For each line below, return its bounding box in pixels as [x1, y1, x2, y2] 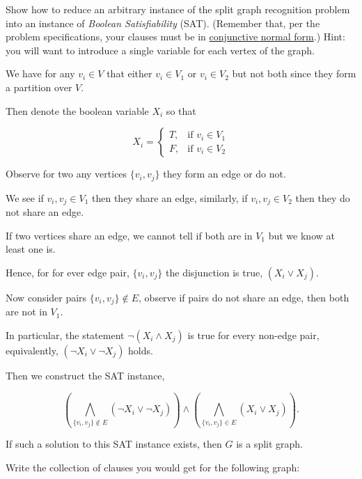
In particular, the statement [6, 327, 125, 342]
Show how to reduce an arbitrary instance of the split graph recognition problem [6, 2, 350, 16]
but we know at [268, 228, 335, 242]
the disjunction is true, [166, 265, 263, 279]
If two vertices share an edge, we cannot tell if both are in [6, 228, 253, 242]
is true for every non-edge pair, [187, 327, 320, 342]
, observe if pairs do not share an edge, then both [139, 290, 349, 304]
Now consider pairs [6, 290, 87, 304]
